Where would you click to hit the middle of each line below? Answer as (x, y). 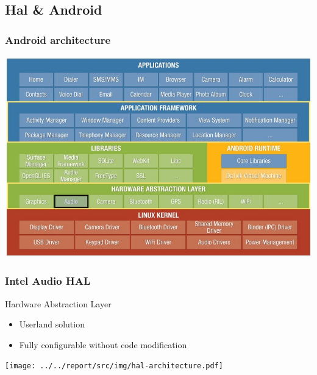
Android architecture (58, 39)
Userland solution (52, 324)
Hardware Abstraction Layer (58, 303)
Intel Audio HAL (48, 281)
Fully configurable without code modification (103, 344)
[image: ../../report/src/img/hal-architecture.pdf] (114, 366)
